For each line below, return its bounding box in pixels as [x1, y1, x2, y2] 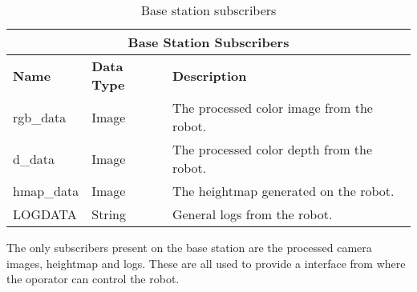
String [91, 205, 126, 223]
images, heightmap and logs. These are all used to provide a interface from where [6, 254, 406, 271]
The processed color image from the [172, 98, 373, 117]
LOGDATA [13, 205, 77, 223]
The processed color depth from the [172, 140, 373, 158]
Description [172, 66, 247, 85]
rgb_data [13, 107, 67, 126]
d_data [13, 149, 55, 168]
